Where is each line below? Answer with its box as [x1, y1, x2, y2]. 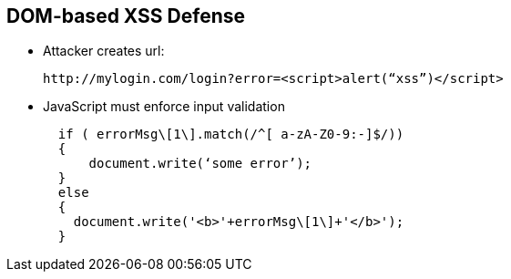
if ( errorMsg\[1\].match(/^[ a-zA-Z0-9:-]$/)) [57, 127, 404, 142]
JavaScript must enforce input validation [43, 98, 285, 115]
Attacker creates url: [43, 43, 165, 59]
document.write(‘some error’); [88, 156, 312, 171]
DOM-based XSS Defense [6, 5, 246, 27]
